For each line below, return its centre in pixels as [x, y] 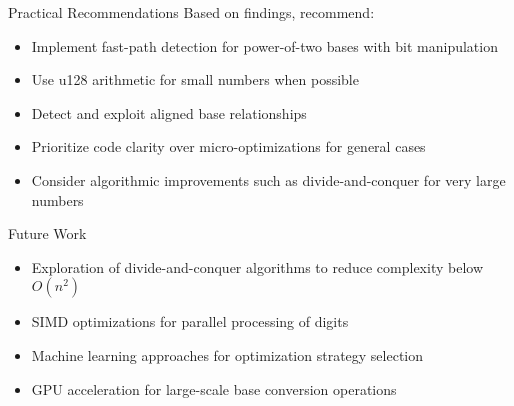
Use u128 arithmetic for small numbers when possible [195, 79]
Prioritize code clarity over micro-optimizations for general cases [228, 146]
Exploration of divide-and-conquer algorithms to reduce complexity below [257, 266]
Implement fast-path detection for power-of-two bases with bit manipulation [264, 45]
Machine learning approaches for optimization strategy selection [227, 354]
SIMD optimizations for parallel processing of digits [190, 321]
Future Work [47, 233]
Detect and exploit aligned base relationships [169, 112]
